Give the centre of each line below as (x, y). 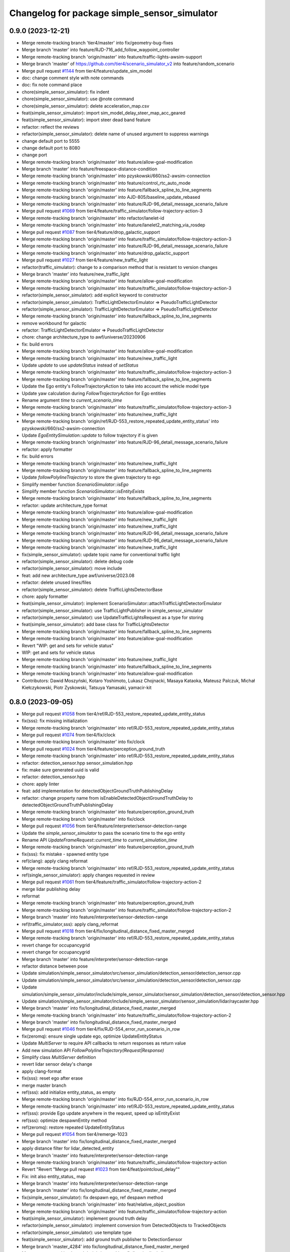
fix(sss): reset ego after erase (52, 1078)
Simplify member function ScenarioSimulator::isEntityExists (83, 491)
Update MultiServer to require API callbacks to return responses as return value (104, 1043)
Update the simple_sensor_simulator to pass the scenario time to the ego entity (103, 833)
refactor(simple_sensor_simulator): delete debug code (78, 561)
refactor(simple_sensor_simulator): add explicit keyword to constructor (95, 295)
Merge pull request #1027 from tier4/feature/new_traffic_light (85, 260)
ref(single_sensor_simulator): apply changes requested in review (88, 875)
